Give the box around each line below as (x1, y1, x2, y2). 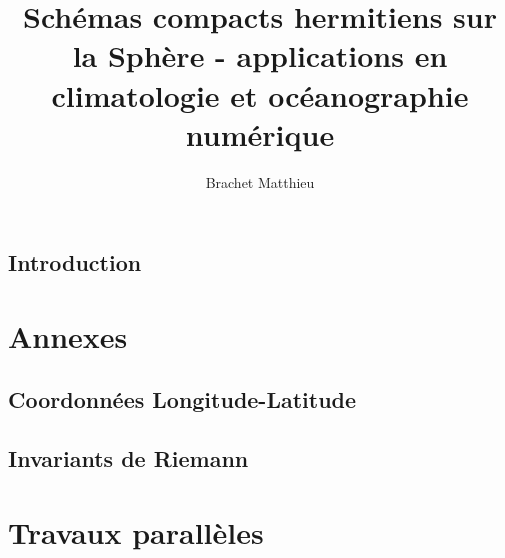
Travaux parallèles (8, 511, 264, 552)
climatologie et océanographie (51, 74, 469, 115)
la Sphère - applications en (72, 35, 448, 76)
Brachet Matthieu (205, 171, 315, 192)
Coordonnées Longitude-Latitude (8, 384, 357, 415)
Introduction (8, 247, 142, 278)
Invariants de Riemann (8, 443, 249, 474)
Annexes (8, 315, 128, 356)
